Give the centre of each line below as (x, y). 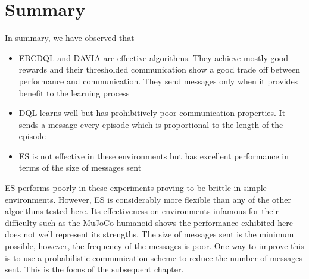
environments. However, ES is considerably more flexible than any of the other (148, 199)
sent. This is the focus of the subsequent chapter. (94, 269)
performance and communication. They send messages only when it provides (158, 81)
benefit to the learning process (74, 93)
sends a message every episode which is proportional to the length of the (151, 124)
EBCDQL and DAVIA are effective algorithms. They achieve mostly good (154, 57)
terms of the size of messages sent (80, 167)
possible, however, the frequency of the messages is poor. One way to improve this (154, 246)
